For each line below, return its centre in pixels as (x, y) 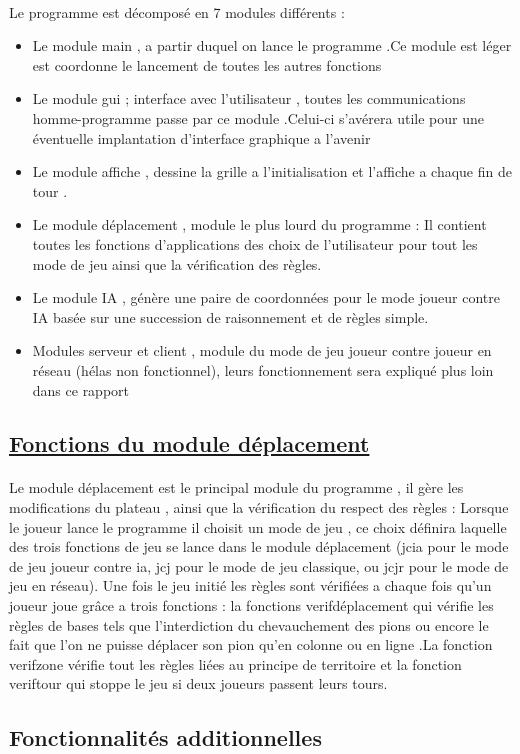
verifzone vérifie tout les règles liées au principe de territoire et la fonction (235, 663)
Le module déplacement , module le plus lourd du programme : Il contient (259, 224)
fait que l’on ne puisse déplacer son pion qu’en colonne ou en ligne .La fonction (251, 644)
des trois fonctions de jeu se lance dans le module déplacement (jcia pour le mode (259, 546)
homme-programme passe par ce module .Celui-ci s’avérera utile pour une (258, 117)
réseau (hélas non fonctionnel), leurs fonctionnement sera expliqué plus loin (263, 369)
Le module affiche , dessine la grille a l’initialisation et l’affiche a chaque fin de (272, 171)
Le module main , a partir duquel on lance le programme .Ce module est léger (272, 45)
